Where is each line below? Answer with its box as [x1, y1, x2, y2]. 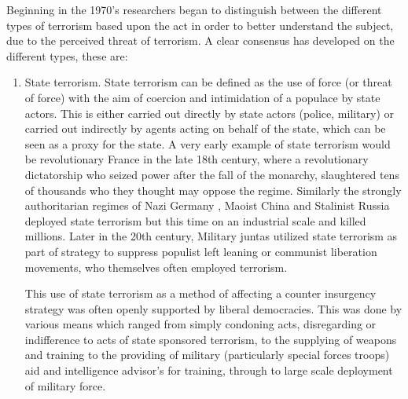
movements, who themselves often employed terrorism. [24, 258, 288, 275]
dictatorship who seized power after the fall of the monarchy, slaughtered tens [24, 166, 399, 182]
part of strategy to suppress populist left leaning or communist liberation [24, 243, 377, 259]
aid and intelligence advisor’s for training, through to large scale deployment [24, 362, 393, 379]
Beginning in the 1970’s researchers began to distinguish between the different [6, 2, 382, 17]
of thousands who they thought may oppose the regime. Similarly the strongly [24, 181, 402, 198]
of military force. [24, 377, 106, 394]
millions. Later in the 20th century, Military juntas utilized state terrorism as [24, 228, 398, 244]
